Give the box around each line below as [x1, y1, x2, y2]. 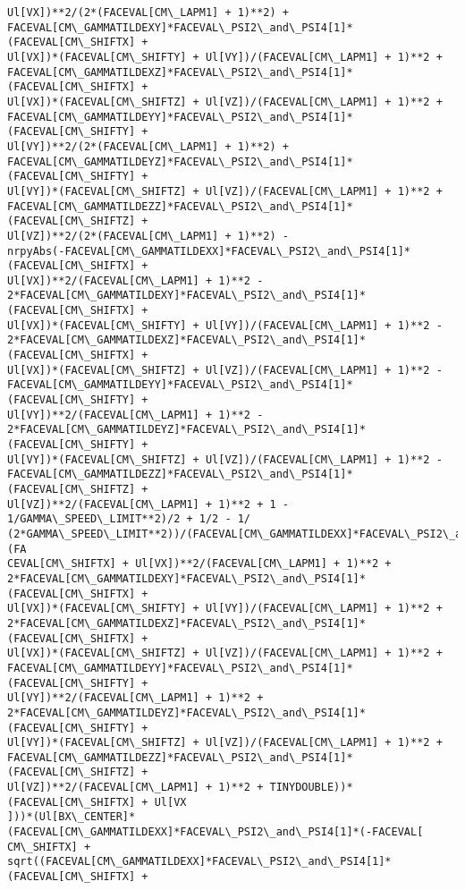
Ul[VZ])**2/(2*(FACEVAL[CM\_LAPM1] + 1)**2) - [7, 229, 289, 242]
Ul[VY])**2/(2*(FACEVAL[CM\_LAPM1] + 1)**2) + [7, 140, 289, 153]
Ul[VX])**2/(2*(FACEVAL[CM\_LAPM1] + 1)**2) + [7, 6, 289, 19]
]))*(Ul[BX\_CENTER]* [7, 810, 136, 824]
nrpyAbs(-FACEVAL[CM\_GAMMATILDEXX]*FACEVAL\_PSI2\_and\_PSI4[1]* [7, 244, 411, 258]
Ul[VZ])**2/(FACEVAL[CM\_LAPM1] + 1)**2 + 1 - [7, 497, 289, 511]
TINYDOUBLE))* [269, 781, 353, 794]
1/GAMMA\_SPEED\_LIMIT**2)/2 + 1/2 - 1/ [7, 513, 251, 526]
